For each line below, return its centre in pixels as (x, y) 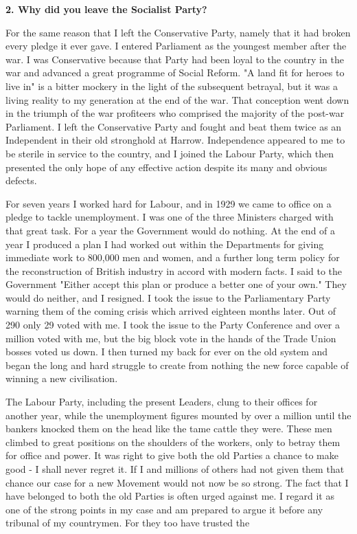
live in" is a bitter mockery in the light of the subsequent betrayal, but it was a (172, 86)
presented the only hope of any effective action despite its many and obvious (166, 167)
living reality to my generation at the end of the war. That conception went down (177, 99)
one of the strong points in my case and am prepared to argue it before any (164, 509)
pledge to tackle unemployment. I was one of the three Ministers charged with (170, 217)
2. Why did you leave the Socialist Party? (106, 9)
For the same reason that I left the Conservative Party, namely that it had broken (178, 32)
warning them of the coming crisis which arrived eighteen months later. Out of (171, 311)
